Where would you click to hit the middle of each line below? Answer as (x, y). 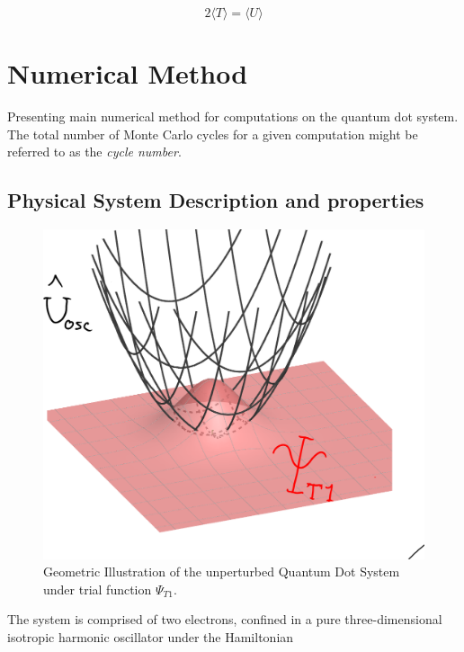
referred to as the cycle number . (94, 152)
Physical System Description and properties (216, 200)
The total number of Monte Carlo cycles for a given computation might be (213, 134)
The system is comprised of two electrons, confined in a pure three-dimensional (225, 619)
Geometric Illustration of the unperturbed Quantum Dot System (222, 572)
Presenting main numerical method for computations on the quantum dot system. (233, 116)
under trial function (98, 589)
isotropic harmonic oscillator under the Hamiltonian (151, 636)
